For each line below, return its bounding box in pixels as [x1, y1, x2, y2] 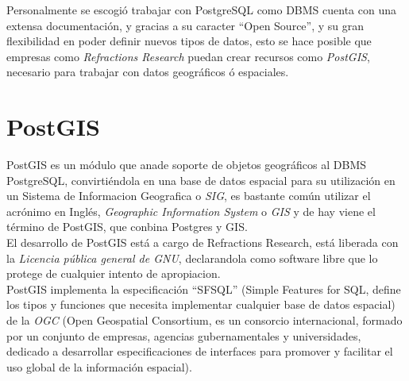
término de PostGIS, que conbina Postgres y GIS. [6, 218, 248, 235]
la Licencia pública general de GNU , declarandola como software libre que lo [6, 249, 378, 266]
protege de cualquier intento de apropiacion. [6, 265, 221, 282]
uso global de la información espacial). [6, 358, 192, 375]
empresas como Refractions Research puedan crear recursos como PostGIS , [6, 48, 370, 64]
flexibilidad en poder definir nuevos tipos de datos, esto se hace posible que [6, 33, 372, 49]
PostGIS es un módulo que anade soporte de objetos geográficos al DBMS [6, 156, 367, 173]
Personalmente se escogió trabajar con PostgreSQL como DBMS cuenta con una [6, 2, 397, 17]
